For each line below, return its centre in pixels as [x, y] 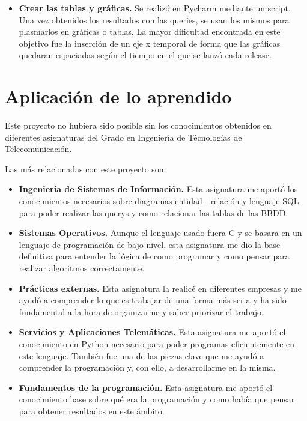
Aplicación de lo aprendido [118, 96]
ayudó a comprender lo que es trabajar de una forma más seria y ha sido [153, 300]
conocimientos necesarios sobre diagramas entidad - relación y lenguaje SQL [159, 201]
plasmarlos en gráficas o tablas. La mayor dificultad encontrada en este [150, 32]
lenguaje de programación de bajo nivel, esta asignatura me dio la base [150, 244]
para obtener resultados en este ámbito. [92, 410]
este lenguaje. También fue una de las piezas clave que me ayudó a [141, 355]
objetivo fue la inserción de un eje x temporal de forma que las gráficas [150, 43]
